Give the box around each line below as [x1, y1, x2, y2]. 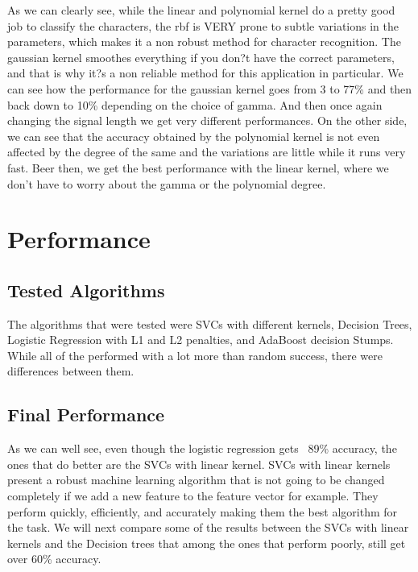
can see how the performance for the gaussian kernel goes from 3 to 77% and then [7, 80, 412, 97]
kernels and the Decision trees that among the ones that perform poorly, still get [7, 534, 406, 551]
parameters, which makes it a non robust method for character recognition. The [7, 33, 401, 50]
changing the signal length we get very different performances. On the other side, [7, 112, 408, 129]
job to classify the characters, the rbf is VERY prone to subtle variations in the [7, 17, 399, 34]
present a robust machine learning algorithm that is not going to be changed [7, 471, 385, 488]
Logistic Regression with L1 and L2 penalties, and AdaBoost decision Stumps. [7, 331, 394, 348]
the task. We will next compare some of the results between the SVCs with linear [7, 519, 409, 536]
